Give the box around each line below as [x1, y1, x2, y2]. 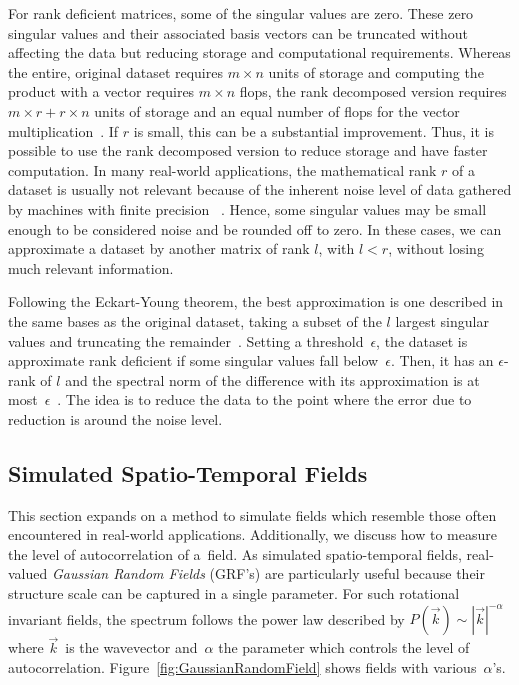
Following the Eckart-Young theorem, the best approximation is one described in [8, 291, 504, 312]
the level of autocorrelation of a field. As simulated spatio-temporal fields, [8, 543, 462, 564]
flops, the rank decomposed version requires [239, 81, 507, 102]
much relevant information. [8, 257, 174, 278]
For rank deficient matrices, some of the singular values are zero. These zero [8, 3, 474, 23]
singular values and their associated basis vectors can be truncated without [8, 22, 468, 43]
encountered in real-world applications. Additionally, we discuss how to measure [8, 524, 497, 545]
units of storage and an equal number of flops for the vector [94, 100, 460, 121]
